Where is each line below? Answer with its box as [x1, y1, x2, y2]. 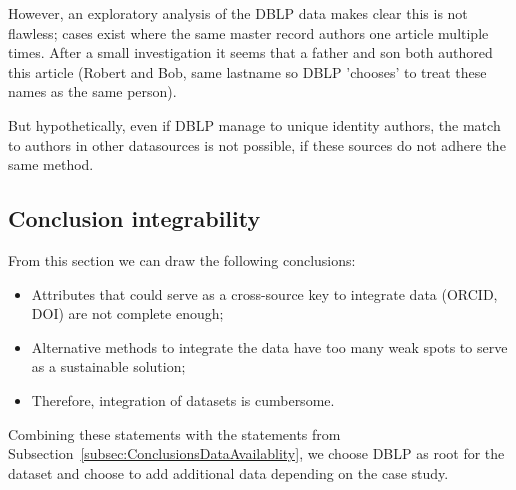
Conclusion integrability [8, 203, 261, 234]
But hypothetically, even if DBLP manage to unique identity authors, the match [8, 114, 501, 135]
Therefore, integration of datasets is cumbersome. [31, 389, 335, 410]
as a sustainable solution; [31, 356, 186, 377]
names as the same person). [8, 81, 177, 102]
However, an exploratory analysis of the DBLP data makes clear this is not [8, 3, 468, 23]
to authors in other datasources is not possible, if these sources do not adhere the [8, 134, 506, 155]
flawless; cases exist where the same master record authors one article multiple [8, 22, 489, 43]
